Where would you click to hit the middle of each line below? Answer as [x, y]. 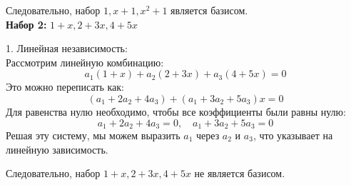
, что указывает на [293, 135]
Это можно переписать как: [65, 87]
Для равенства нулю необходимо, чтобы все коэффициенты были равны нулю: [176, 111]
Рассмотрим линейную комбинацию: [85, 62]
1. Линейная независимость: [67, 48]
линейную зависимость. [57, 149]
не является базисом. [240, 173]
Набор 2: [26, 24]
